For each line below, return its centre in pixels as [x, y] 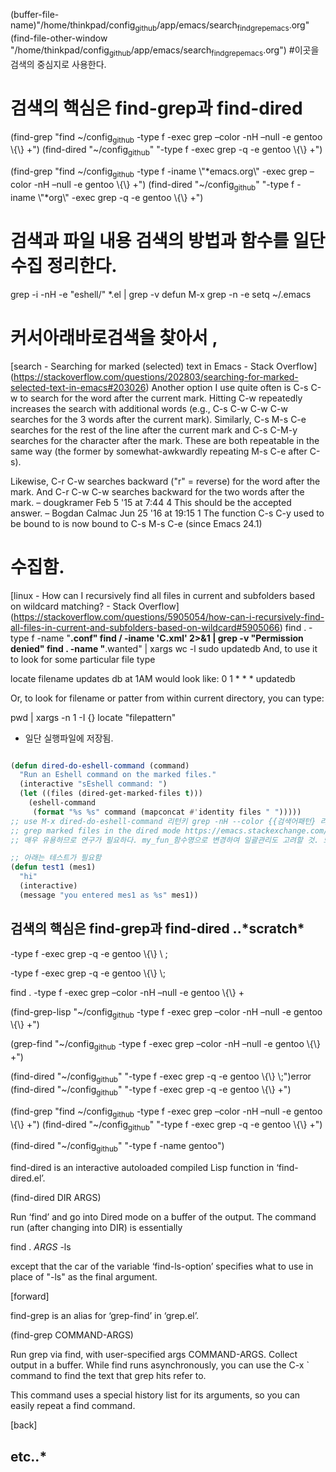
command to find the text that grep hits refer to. [108, 1376]
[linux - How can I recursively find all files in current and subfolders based [162, 595]
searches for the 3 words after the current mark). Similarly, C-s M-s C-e [158, 419]
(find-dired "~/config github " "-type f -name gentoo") [117, 1147]
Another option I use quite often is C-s [230, 387]
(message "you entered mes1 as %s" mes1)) [109, 895]
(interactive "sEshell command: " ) [93, 784]
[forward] [30, 1296]
